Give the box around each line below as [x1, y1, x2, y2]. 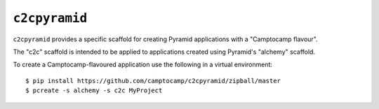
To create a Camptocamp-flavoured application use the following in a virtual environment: [13, 60, 273, 69]
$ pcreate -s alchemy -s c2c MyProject [25, 87, 163, 94]
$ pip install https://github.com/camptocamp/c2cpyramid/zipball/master [25, 77, 281, 85]
